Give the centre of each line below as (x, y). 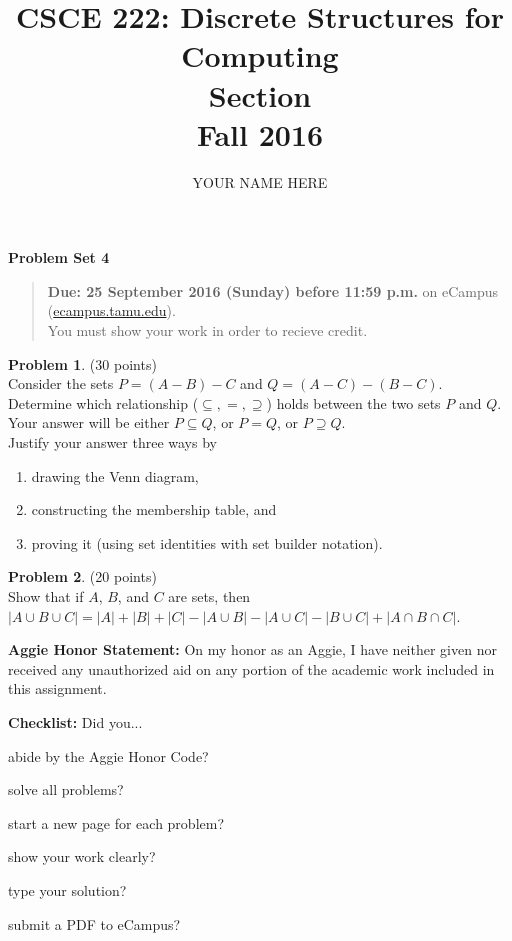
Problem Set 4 (59, 257)
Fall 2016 (260, 133)
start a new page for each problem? (116, 822)
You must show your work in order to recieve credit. (207, 330)
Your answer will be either (89, 422)
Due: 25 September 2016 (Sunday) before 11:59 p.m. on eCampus (273, 290)
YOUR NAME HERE (260, 181)
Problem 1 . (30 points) (82, 363)
